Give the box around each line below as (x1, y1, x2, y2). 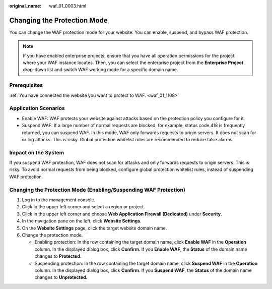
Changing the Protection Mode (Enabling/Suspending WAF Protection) (9, 186, 186, 193)
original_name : (9, 3, 42, 9)
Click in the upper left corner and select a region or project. (22, 204, 145, 210)
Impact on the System (9, 149, 64, 156)
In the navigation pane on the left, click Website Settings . (22, 218, 142, 224)
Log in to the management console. (22, 197, 96, 203)
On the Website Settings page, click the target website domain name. (22, 225, 167, 231)
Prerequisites (9, 82, 43, 89)
